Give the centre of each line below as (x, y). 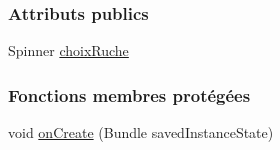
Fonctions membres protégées (129, 94)
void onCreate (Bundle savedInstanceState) (141, 132)
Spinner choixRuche (68, 50)
